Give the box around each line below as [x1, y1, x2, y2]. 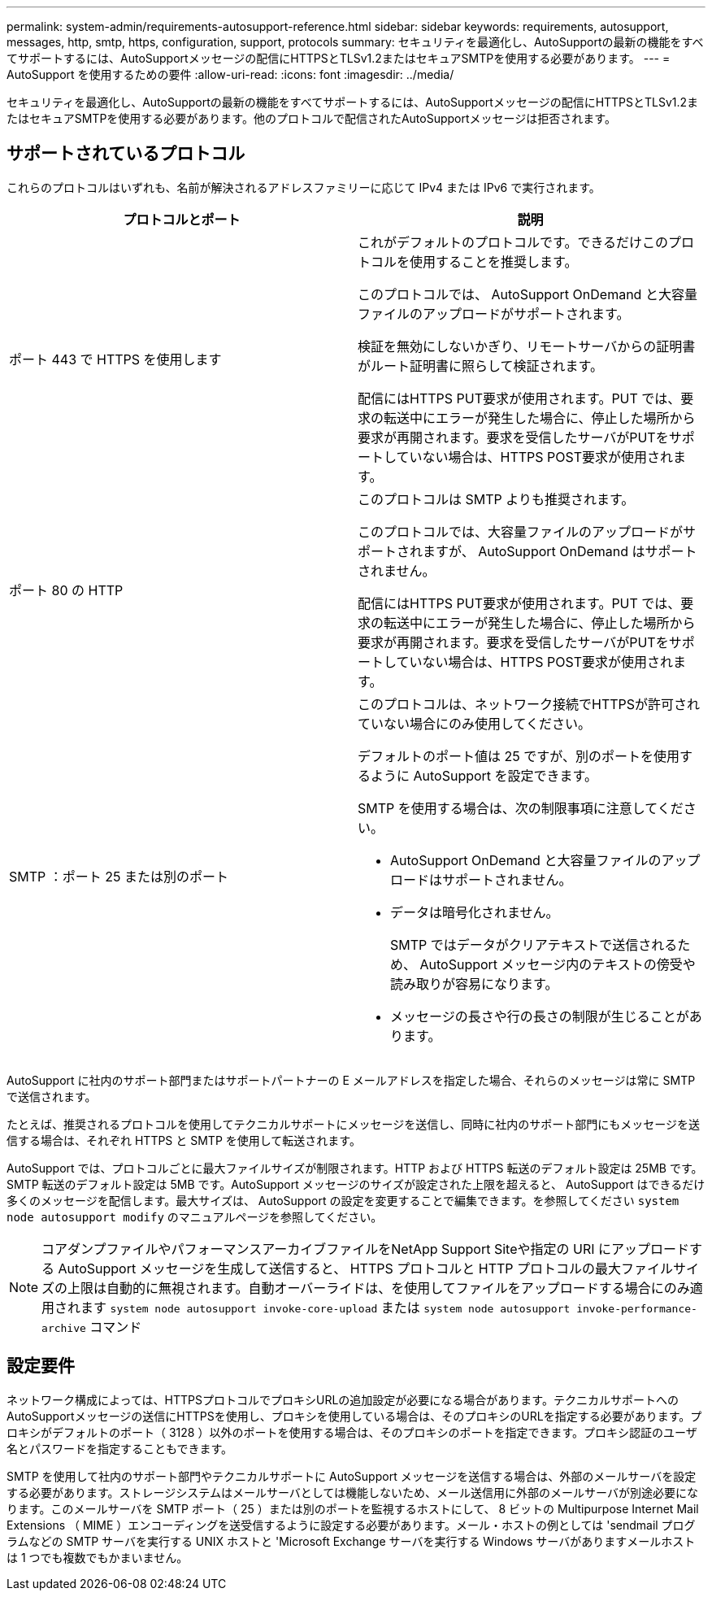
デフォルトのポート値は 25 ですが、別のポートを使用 [358, 747, 679, 764]
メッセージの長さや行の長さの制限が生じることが [390, 1007, 689, 1025]
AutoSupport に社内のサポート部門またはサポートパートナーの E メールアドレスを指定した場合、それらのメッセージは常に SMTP [7, 1073, 696, 1087]
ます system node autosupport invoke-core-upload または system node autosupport [80, 1299, 571, 1316]
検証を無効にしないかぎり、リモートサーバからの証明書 [358, 337, 696, 355]
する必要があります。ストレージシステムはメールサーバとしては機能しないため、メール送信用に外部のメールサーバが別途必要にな [7, 1485, 698, 1499]
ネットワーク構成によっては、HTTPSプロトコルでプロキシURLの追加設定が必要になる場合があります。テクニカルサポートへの [7, 1392, 679, 1407]
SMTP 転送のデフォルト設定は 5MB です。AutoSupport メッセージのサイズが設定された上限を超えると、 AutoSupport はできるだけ [7, 1177, 705, 1191]
